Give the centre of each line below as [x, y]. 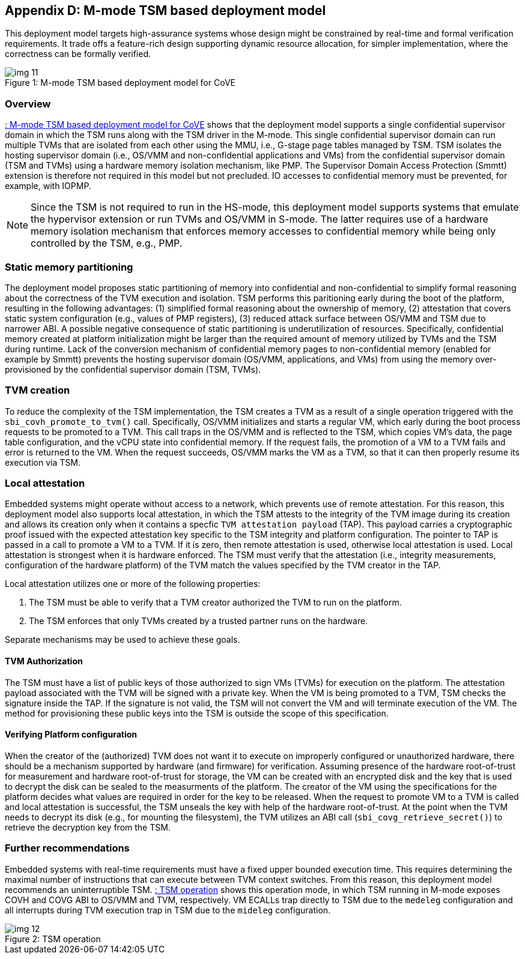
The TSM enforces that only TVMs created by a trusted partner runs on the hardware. [199, 621]
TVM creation [38, 390]
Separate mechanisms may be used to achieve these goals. [123, 640]
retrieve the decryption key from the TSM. [88, 827]
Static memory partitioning [69, 267]
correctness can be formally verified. [78, 54]
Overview [28, 104]
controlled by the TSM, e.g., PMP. [107, 243]
